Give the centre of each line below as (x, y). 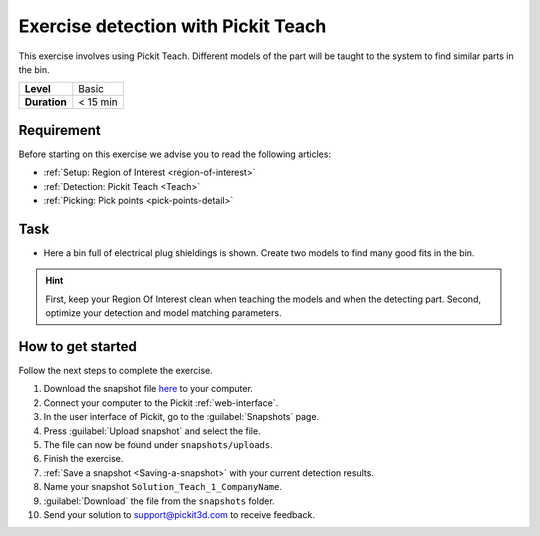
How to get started (77, 346)
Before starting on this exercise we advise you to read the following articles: (175, 154)
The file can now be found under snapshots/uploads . (158, 444)
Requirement (60, 130)
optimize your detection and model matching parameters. (163, 313)
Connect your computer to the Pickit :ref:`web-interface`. (161, 402)
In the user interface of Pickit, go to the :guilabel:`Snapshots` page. (181, 417)
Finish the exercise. (83, 459)
